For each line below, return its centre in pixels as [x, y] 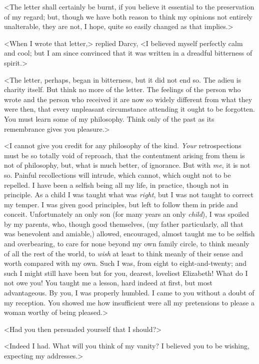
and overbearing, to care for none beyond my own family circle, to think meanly [127, 244]
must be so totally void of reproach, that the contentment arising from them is [124, 155]
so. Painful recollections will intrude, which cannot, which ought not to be [117, 174]
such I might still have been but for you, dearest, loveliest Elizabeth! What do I [126, 273]
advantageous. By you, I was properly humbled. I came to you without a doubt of [129, 293]
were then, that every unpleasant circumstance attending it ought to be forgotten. [129, 109]
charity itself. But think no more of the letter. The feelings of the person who [122, 89]
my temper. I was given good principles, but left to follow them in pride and [121, 204]
